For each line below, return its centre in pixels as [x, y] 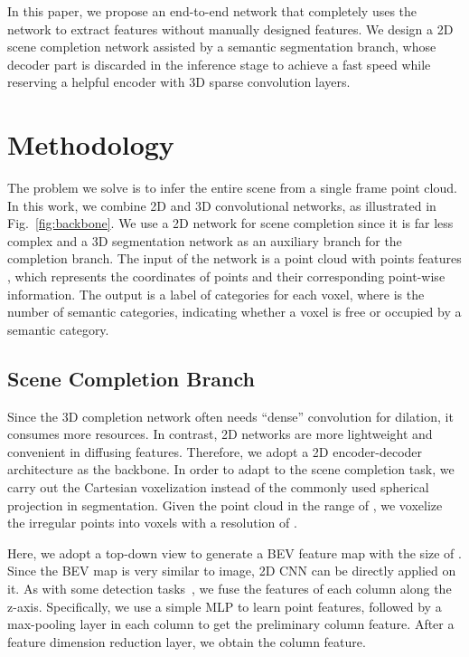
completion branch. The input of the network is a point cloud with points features [234, 258]
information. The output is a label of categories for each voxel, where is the [216, 294]
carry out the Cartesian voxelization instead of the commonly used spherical [218, 487]
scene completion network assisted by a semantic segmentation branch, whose [222, 47]
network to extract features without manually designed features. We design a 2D [230, 29]
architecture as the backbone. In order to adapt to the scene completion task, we [231, 469]
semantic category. [58, 329]
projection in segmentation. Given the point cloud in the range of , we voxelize [225, 505]
